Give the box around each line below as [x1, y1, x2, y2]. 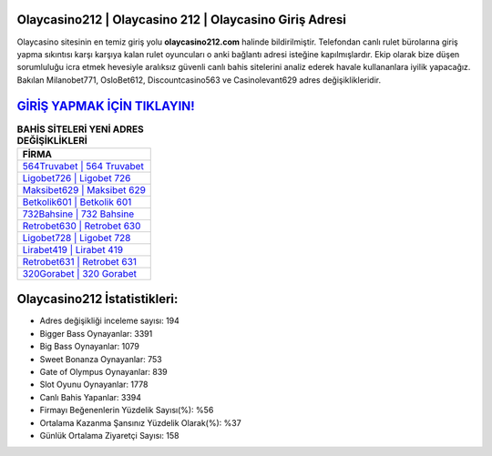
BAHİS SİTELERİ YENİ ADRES [16, 123, 145, 136]
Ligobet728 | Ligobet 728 [22, 231, 131, 244]
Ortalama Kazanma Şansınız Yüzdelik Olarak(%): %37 [39, 417, 241, 428]
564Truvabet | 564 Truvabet [22, 159, 145, 172]
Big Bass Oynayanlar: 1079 [39, 341, 140, 352]
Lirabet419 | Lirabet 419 [22, 243, 123, 256]
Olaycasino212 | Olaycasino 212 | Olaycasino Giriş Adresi [16, 12, 346, 27]
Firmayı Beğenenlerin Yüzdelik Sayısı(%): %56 [39, 405, 214, 416]
